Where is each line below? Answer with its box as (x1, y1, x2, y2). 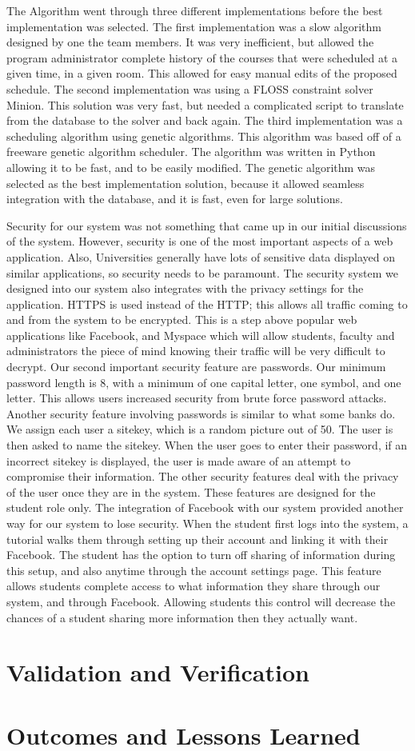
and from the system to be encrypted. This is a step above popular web (6, 311, 357, 328)
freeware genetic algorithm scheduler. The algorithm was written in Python (6, 143, 376, 160)
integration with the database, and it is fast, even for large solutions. (6, 190, 343, 207)
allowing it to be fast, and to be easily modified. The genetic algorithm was (6, 158, 376, 175)
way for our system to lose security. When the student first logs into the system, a (6, 515, 409, 531)
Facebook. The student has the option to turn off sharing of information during (6, 546, 396, 563)
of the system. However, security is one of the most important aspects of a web (6, 233, 393, 250)
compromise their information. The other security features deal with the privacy (6, 468, 399, 485)
